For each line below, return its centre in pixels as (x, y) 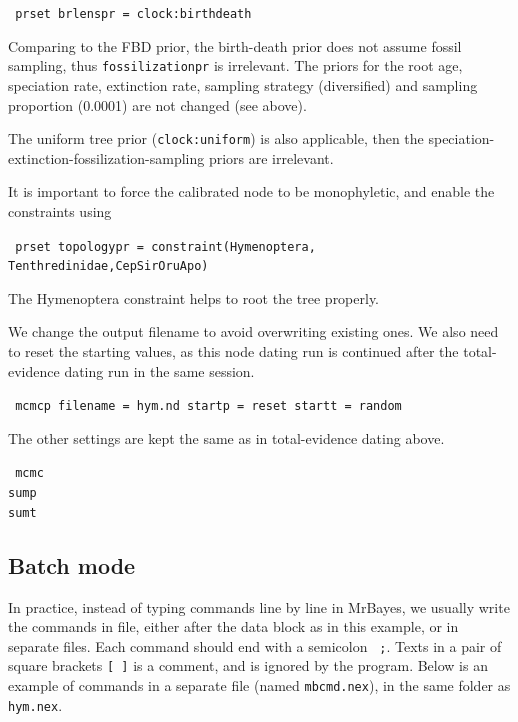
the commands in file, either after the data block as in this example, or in (233, 626)
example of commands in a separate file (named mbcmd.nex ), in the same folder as (259, 685)
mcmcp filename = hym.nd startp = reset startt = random (208, 406)
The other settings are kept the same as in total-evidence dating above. (226, 437)
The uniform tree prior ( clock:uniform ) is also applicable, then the (216, 138)
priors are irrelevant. (271, 157)
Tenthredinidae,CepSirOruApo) (108, 266)
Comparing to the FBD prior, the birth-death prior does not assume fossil (235, 45)
